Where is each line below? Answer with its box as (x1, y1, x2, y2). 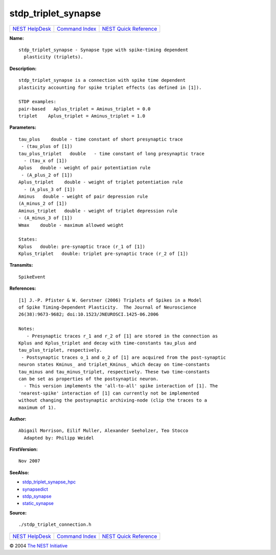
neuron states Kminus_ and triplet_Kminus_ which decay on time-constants (18, 362, 210, 367)
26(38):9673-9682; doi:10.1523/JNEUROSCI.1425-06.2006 (18, 312, 159, 317)
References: (9, 285, 36, 291)
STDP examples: (18, 99, 57, 105)
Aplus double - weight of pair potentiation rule (18, 165, 151, 171)
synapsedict (22, 486, 49, 492)
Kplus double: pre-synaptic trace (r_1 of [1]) (18, 243, 146, 249)
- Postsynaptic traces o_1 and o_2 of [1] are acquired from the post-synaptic (21, 354, 226, 360)
